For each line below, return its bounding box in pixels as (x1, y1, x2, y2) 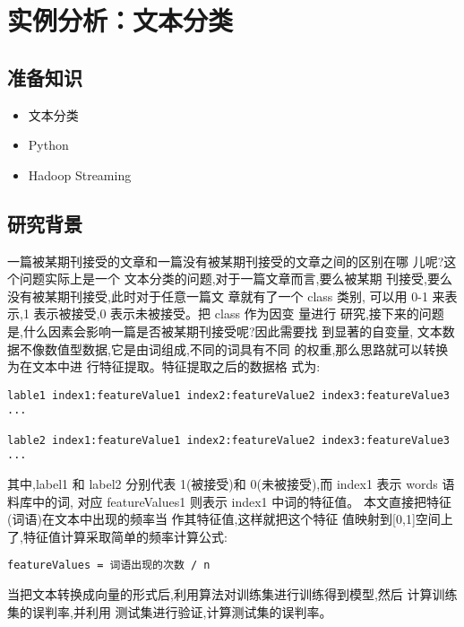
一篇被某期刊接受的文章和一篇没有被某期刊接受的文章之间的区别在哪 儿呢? (7, 251, 444, 270)
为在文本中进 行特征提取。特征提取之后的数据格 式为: (7, 357, 321, 376)
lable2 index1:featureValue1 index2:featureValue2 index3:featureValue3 (7, 433, 450, 447)
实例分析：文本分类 (7, 2, 234, 39)
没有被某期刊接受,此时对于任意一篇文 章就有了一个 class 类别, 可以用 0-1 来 (7, 286, 445, 305)
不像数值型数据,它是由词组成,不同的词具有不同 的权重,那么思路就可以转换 (19, 339, 449, 358)
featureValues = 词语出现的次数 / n (7, 559, 211, 572)
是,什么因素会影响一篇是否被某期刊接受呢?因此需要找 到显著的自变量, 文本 (7, 321, 443, 340)
